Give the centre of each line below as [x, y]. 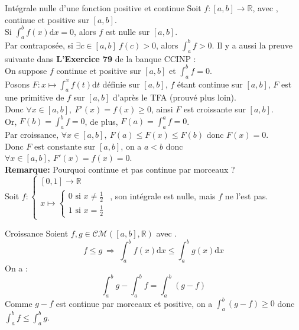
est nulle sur [128, 31]
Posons [17, 84]
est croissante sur [214, 109]
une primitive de [35, 97]
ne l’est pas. [246, 196]
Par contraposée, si [39, 45]
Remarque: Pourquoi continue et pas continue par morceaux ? [120, 169]
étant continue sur [210, 84]
